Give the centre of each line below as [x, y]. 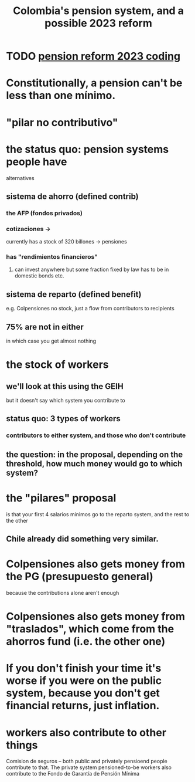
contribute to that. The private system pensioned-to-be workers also [89, 767]
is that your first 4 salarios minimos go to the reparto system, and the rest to [98, 514]
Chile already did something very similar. [83, 539]
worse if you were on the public [84, 681]
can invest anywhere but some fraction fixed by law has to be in [92, 270]
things [22, 745]
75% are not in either [45, 327]
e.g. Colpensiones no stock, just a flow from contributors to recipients [90, 309]
